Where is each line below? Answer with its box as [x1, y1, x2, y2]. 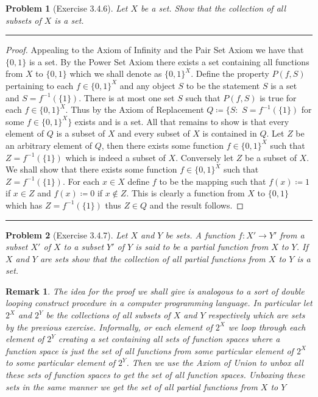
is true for [260, 91, 297, 104]
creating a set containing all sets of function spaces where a [58, 332, 280, 345]
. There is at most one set [79, 91, 175, 104]
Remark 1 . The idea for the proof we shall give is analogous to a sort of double [5, 284, 305, 297]
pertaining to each [5, 79, 74, 91]
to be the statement [186, 79, 260, 91]
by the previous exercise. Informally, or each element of [5, 320, 213, 333]
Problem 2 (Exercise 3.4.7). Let [5, 228, 128, 241]
